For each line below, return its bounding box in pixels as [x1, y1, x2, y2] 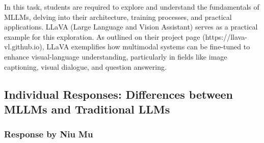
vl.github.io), [4, 41, 44, 52]
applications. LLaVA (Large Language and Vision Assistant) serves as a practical [4, 21, 258, 32]
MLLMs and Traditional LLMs [4, 101, 170, 117]
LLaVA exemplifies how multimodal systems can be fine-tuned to [46, 41, 250, 52]
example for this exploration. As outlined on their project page [4, 31, 200, 42]
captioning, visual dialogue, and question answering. [4, 61, 167, 72]
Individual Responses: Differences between [4, 86, 233, 102]
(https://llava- [202, 31, 247, 42]
